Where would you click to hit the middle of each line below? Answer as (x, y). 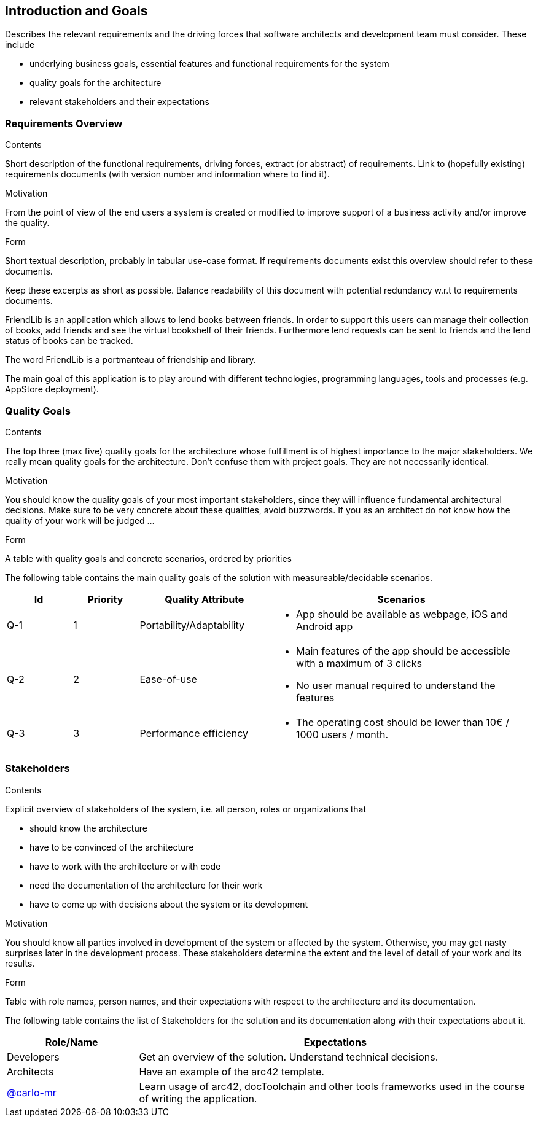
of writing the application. (198, 1098)
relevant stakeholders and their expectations (119, 102)
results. (20, 963)
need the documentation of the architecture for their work (146, 885)
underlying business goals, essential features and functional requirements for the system (209, 64)
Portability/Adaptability (192, 625)
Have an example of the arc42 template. (232, 1071)
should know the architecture (88, 828)
